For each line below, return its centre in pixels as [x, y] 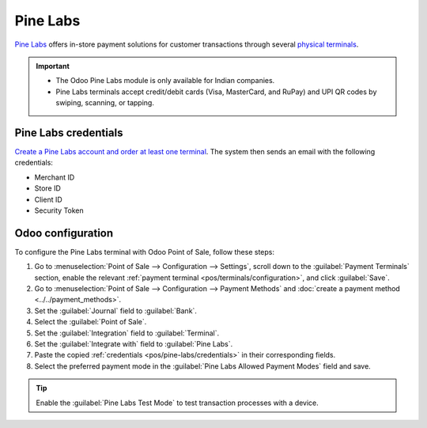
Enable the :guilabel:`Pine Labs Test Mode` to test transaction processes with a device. [178, 403]
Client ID [48, 199]
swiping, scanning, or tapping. [105, 103]
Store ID [47, 188]
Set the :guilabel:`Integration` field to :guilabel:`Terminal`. [127, 333]
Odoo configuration [64, 233]
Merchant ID [55, 177]
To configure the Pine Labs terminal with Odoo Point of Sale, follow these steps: [145, 252]
